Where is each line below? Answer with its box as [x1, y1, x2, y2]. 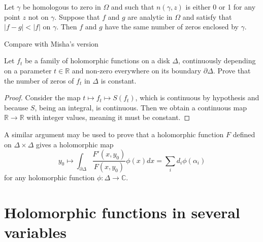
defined [233, 129, 255, 139]
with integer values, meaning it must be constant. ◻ [26, 112, 190, 123]
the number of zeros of [4, 75, 74, 86]
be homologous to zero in [23, 2, 101, 12]
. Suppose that [54, 11, 100, 22]
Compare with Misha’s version [4, 38, 98, 49]
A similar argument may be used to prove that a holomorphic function [4, 129, 224, 139]
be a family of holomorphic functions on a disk [24, 55, 170, 66]
